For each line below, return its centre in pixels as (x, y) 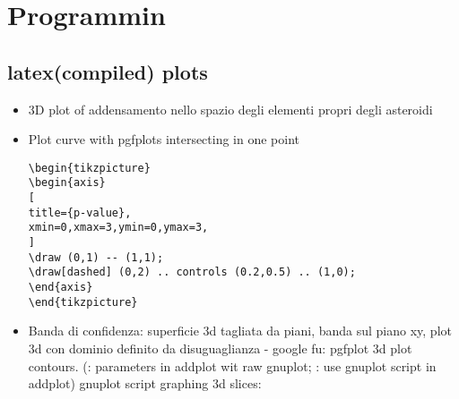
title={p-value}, (80, 212)
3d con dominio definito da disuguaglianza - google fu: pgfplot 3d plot (220, 348)
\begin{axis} (67, 183)
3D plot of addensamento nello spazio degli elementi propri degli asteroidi (230, 109)
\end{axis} (61, 288)
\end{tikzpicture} (83, 302)
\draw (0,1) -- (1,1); (96, 257)
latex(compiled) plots (108, 71)
